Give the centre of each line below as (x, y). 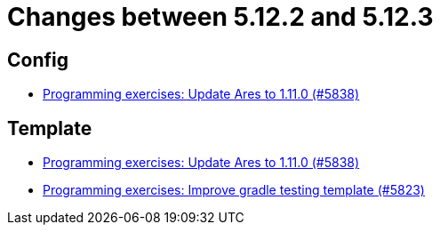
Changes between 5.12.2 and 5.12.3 (220, 17)
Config (38, 60)
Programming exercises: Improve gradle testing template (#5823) (234, 190)
